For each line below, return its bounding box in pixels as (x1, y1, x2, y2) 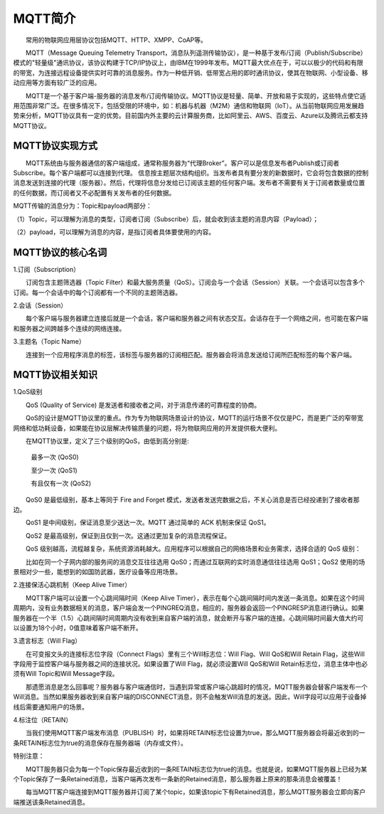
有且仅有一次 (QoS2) (31, 479, 92, 487)
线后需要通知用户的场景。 (13, 702, 88, 711)
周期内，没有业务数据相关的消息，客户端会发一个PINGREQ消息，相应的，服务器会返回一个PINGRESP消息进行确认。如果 (13, 603, 364, 612)
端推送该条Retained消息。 (13, 798, 89, 806)
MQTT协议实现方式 (13, 139, 98, 152)
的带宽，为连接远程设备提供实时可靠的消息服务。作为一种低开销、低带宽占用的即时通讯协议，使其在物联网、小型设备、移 (13, 68, 368, 77)
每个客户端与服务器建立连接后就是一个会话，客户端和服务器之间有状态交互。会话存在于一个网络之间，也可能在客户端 (25, 314, 368, 323)
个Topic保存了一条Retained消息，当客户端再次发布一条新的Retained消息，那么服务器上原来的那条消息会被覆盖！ (13, 774, 343, 783)
